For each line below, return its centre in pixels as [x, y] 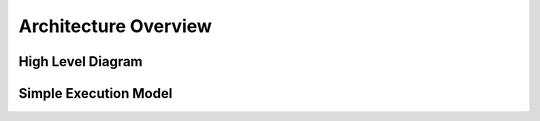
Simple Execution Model [95, 93]
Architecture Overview [115, 26]
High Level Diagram [81, 61]
